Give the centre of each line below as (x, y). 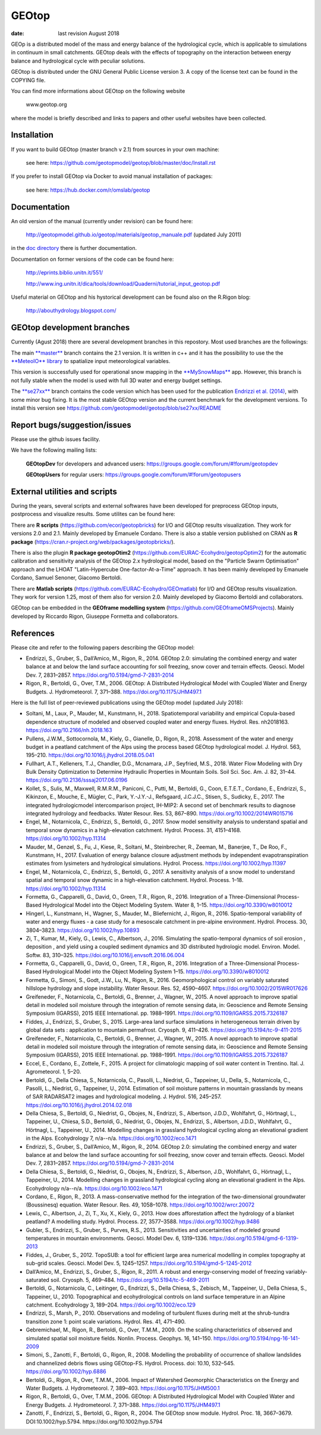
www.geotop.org (46, 105)
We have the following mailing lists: (54, 450)
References (33, 633)
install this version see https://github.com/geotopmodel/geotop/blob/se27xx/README (116, 408)
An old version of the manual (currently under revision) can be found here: (102, 221)
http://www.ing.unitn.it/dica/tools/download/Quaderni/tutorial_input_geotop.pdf (123, 283)
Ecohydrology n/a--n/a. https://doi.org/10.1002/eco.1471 (94, 1188)
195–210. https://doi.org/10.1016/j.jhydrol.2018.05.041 (90, 755)
